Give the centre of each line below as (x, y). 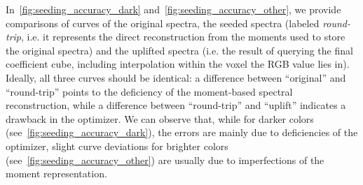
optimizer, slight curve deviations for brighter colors (117, 146)
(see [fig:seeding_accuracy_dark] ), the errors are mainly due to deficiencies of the (182, 132)
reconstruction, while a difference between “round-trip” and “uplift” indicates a (176, 105)
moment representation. (56, 173)
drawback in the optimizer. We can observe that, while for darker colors (160, 118)
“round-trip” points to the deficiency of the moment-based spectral (149, 91)
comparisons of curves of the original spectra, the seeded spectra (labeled (163, 23)
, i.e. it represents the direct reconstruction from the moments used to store (183, 37)
